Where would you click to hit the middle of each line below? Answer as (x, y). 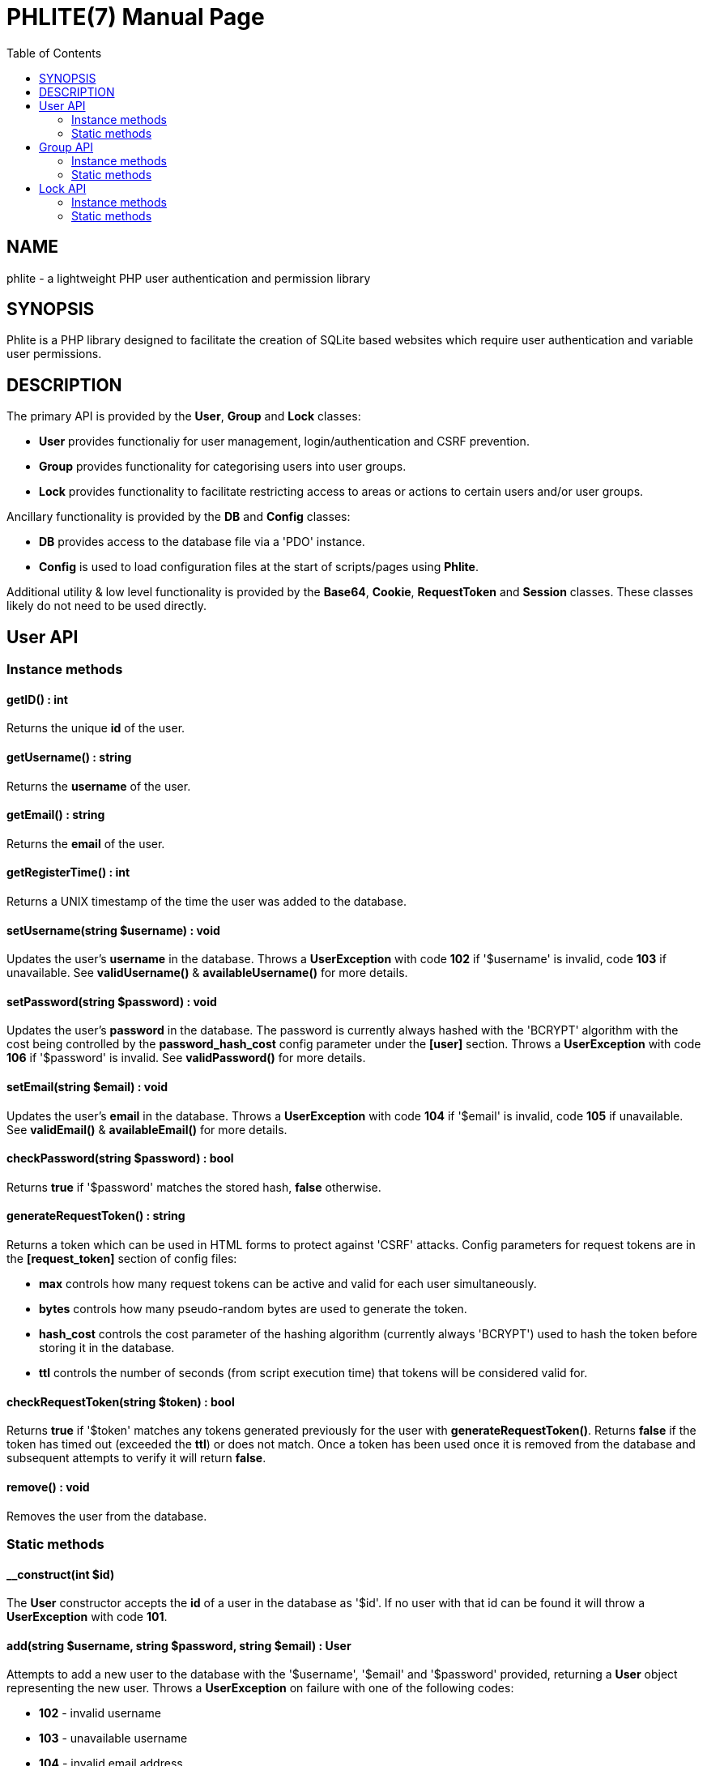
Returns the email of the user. (86, 843)
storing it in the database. (107, 1348)
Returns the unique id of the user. (96, 728)
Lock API (63, 188)
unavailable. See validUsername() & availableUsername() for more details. (207, 973)
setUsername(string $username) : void (113, 930)
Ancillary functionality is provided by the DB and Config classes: (179, 517)
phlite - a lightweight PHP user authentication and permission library (189, 278)
